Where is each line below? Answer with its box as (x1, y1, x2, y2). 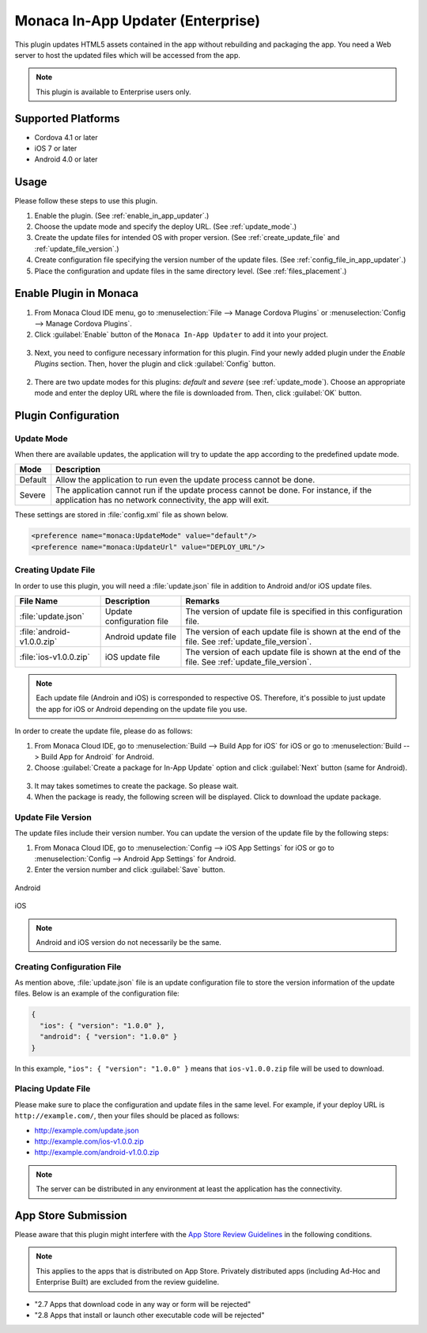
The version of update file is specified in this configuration (185, 606, 403, 617)
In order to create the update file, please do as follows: (14, 726, 193, 736)
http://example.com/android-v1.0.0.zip (34, 1148, 160, 1157)
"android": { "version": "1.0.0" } (40, 1032, 178, 1042)
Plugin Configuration (14, 409, 120, 422)
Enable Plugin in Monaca (14, 287, 139, 300)
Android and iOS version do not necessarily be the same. (36, 937, 221, 946)
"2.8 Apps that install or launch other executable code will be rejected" (34, 1310, 265, 1320)
